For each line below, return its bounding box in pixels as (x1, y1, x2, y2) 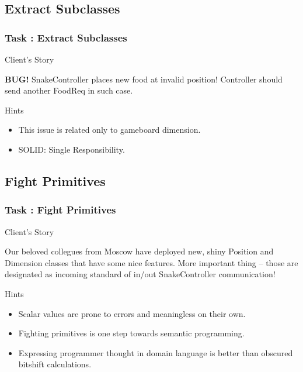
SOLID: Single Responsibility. (18, 143, 125, 155)
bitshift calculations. (18, 358, 92, 370)
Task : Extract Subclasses (5, 30, 127, 44)
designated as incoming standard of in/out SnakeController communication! (5, 268, 276, 280)
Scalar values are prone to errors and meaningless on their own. (18, 307, 246, 319)
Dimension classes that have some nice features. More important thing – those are (5, 256, 298, 268)
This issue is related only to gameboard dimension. (18, 123, 201, 136)
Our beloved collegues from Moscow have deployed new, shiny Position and (5, 245, 274, 257)
